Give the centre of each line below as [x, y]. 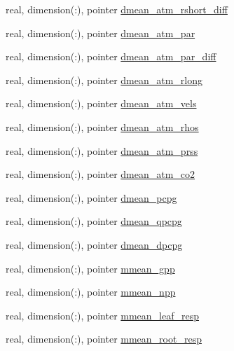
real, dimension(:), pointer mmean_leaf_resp [103, 315]
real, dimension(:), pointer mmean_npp [91, 292]
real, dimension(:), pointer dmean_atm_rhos [102, 126]
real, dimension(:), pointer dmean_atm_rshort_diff [117, 9]
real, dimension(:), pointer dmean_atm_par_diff [111, 56]
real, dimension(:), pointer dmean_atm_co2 [101, 174]
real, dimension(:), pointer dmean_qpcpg [94, 221]
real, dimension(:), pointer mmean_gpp [90, 268]
